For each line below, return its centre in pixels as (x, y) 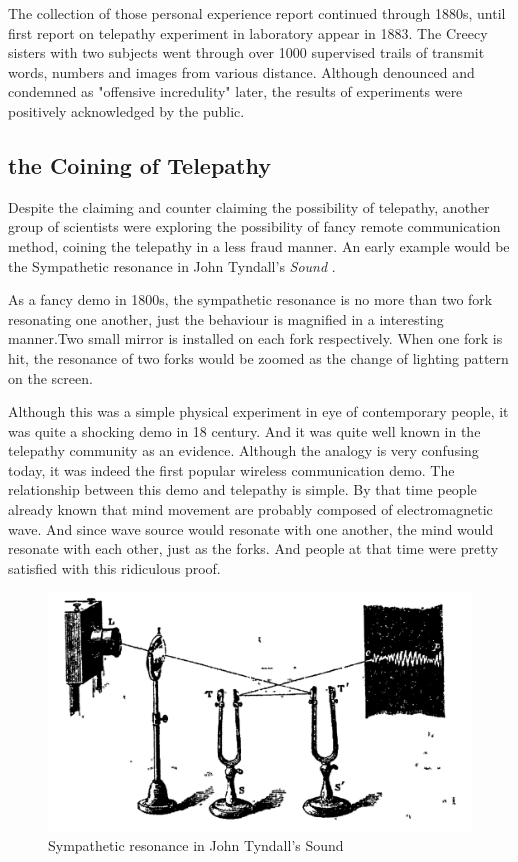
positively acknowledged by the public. (126, 110)
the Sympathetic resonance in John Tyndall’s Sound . (172, 265)
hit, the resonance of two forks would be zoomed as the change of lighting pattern (258, 357)
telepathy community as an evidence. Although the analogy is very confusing (243, 450)
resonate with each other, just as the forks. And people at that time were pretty (253, 548)
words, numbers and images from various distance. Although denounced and (241, 71)
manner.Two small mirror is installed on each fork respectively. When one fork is (255, 338)
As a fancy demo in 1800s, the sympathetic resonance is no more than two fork (250, 299)
